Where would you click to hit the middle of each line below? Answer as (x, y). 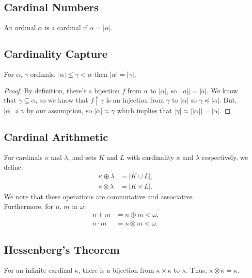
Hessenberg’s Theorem (62, 249)
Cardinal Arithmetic (56, 137)
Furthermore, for (29, 206)
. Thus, (197, 269)
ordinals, (43, 74)
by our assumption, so (59, 111)
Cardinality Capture (56, 54)
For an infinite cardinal (38, 269)
